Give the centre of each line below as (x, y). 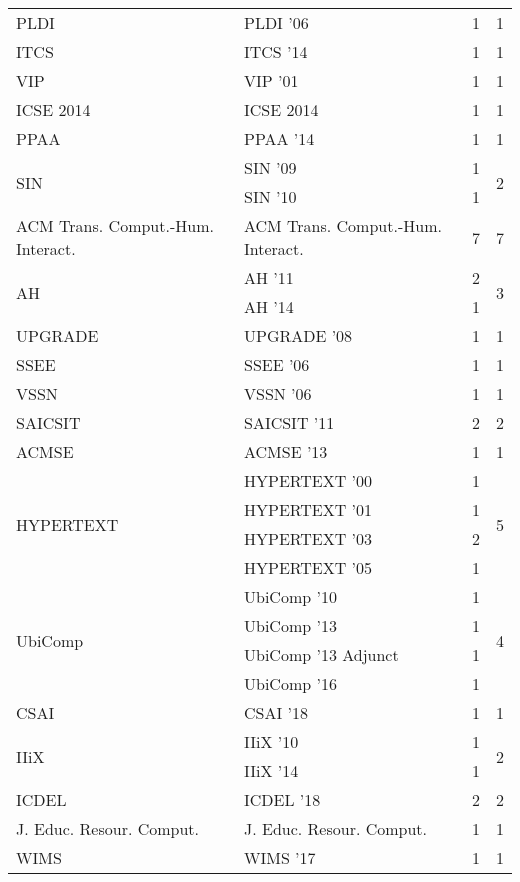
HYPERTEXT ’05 (308, 567)
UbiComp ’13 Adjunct (321, 654)
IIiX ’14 (271, 770)
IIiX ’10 (271, 741)
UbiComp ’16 (290, 683)
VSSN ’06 (277, 393)
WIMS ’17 (279, 857)
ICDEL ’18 (282, 799)
